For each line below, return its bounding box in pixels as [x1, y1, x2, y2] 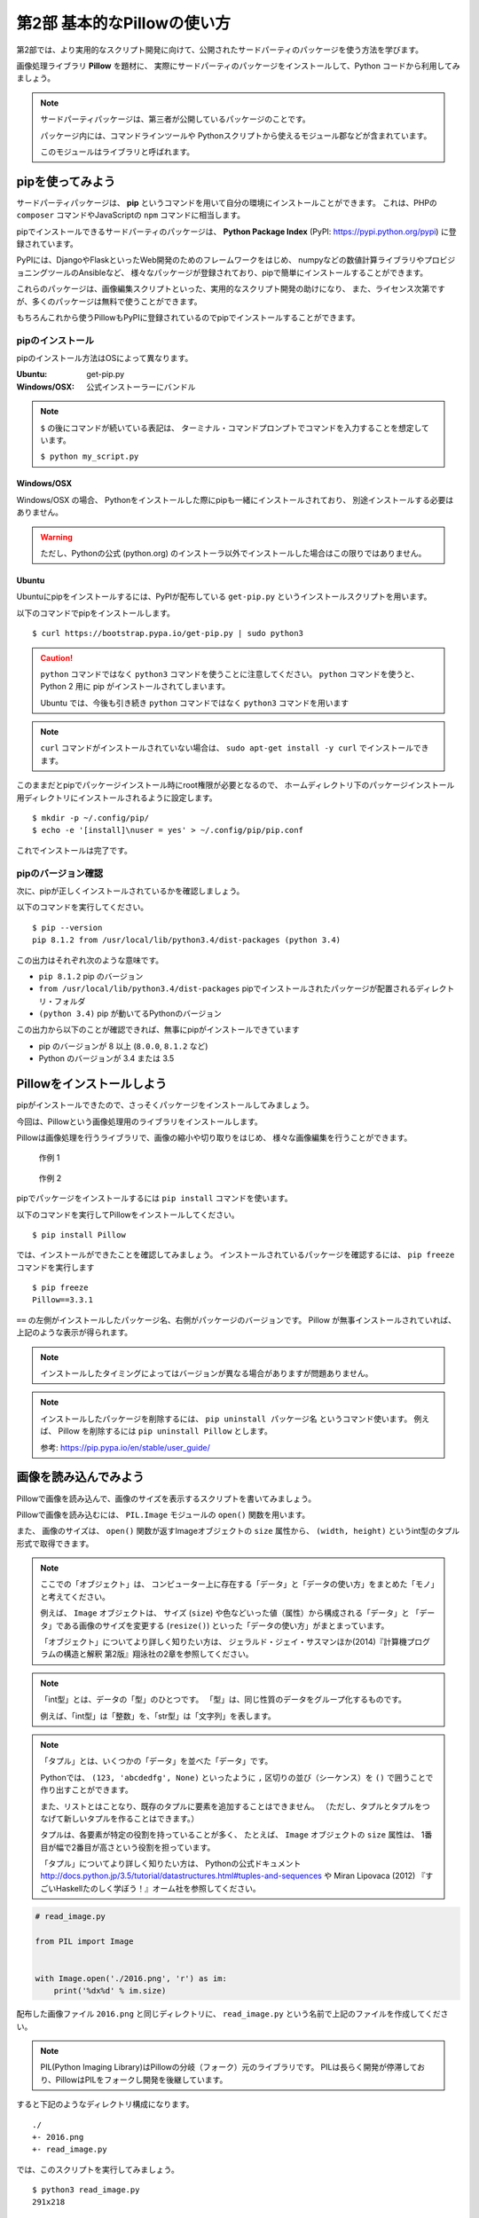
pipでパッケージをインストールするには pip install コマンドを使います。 [16, 1193, 293, 1204]
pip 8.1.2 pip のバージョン [38, 971, 144, 981]
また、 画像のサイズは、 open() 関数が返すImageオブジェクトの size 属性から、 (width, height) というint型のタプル [16, 1526, 460, 1537]
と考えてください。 [40, 1591, 110, 1601]
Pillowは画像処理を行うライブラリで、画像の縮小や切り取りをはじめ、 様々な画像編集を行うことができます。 [16, 1132, 412, 1143]
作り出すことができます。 [40, 1784, 133, 1796]
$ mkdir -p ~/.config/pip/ [32, 813, 150, 823]
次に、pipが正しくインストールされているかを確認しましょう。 [16, 885, 245, 896]
